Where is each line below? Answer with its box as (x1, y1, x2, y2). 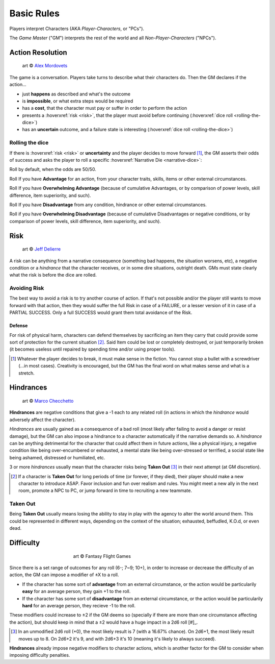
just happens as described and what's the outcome (22, 91, 131, 97)
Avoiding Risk (9, 285, 44, 292)
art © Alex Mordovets (22, 63, 68, 69)
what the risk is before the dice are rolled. (9, 272, 97, 278)
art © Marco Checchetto (22, 398, 74, 404)
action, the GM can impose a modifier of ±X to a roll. (9, 572, 119, 578)
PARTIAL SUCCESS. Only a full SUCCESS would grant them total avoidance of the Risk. (9, 309, 193, 316)
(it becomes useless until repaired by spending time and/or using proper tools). (9, 346, 176, 352)
